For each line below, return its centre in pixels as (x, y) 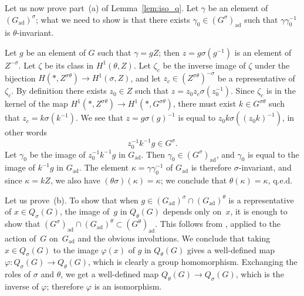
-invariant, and (265, 167)
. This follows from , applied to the (218, 224)
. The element (104, 167)
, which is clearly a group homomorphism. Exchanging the (193, 262)
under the (272, 65)
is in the (281, 91)
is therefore (211, 167)
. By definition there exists (59, 91)
